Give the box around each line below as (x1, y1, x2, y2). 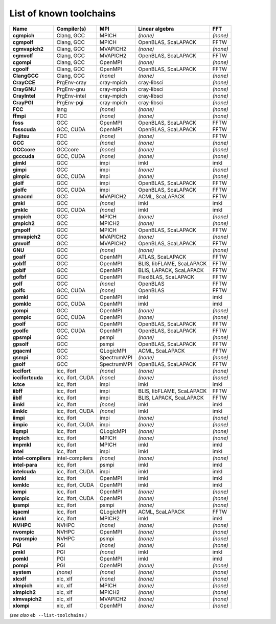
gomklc (12, 300, 32, 307)
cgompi (12, 59, 32, 66)
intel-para (12, 461, 38, 468)
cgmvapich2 (12, 45, 44, 52)
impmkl (12, 441, 31, 448)
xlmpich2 (12, 588, 36, 595)
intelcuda (12, 468, 36, 475)
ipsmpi (12, 501, 30, 509)
